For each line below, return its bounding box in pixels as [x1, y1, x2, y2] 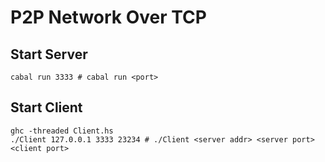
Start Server [10, 46, 88, 63]
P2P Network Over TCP [10, 6, 207, 29]
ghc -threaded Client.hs [10, 126, 114, 136]
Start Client [10, 99, 83, 116]
